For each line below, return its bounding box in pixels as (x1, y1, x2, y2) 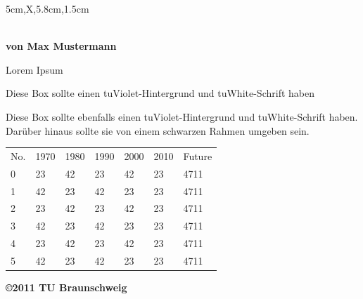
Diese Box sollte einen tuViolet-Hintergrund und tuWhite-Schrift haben (6, 86, 314, 100)
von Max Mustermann (6, 39, 117, 53)
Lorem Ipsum (6, 62, 63, 77)
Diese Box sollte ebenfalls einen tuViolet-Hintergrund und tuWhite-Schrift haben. (6, 109, 358, 124)
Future (183, 148, 212, 163)
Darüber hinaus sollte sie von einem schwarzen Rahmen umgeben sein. (6, 123, 310, 138)
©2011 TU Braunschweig (6, 280, 127, 295)
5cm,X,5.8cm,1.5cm (6, 1, 89, 15)
